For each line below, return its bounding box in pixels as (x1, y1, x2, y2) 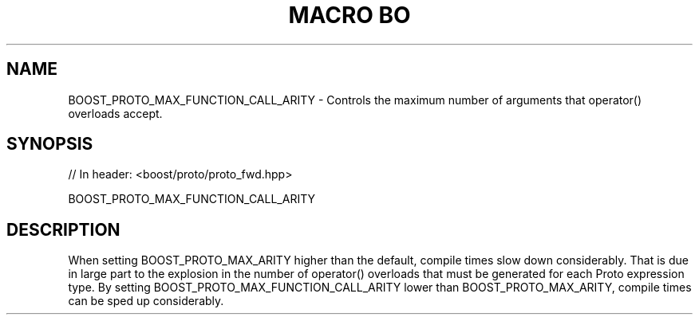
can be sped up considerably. (68, 294, 224, 308)
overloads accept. (68, 106, 163, 120)
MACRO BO (288, 2, 411, 29)
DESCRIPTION (6, 219, 120, 240)
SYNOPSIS (6, 134, 93, 155)
